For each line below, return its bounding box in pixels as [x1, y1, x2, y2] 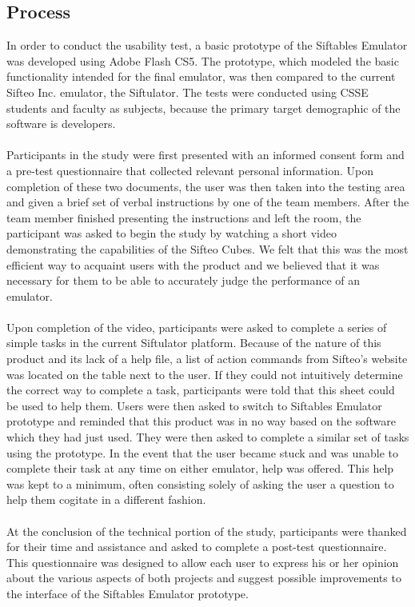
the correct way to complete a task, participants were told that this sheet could [6, 381, 395, 398]
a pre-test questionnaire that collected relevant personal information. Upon [6, 162, 373, 178]
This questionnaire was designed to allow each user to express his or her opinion [6, 553, 399, 570]
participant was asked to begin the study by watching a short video [6, 225, 337, 242]
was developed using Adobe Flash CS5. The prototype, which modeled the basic [6, 52, 399, 69]
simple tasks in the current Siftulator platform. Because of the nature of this [6, 334, 381, 351]
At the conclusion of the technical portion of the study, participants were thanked [6, 522, 407, 539]
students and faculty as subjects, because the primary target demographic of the [6, 99, 401, 116]
